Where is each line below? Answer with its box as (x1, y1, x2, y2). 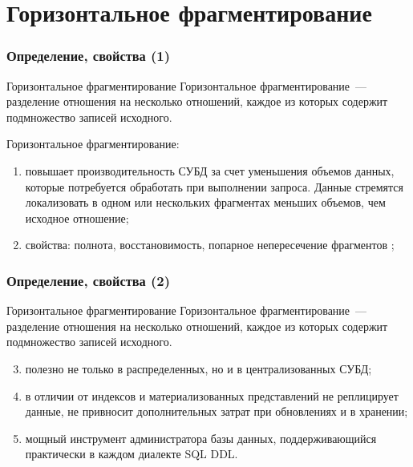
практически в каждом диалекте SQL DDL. (25, 445, 238, 462)
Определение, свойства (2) (6, 270, 171, 290)
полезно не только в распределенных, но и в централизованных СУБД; (25, 360, 372, 376)
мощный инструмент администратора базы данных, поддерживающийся (25, 429, 377, 446)
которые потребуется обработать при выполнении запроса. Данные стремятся (25, 178, 403, 195)
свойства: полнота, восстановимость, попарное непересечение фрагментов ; (25, 236, 395, 253)
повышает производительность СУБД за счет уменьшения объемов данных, (25, 162, 395, 179)
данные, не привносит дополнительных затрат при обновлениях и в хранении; (25, 403, 408, 420)
